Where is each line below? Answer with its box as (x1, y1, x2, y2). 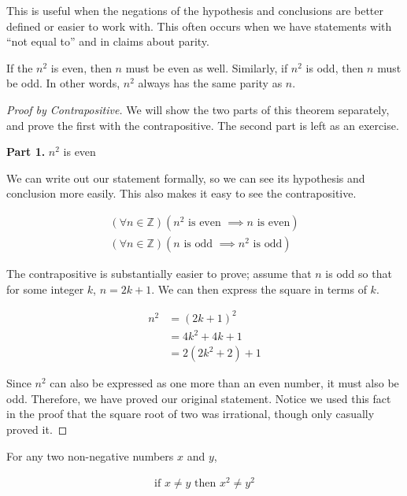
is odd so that (325, 265, 392, 281)
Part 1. (6, 143, 46, 160)
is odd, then (305, 59, 364, 76)
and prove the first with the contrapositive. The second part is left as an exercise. (6, 117, 399, 133)
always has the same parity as (138, 75, 283, 91)
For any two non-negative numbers (6, 447, 174, 464)
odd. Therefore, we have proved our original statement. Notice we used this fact (6, 390, 391, 406)
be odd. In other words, (6, 75, 120, 91)
